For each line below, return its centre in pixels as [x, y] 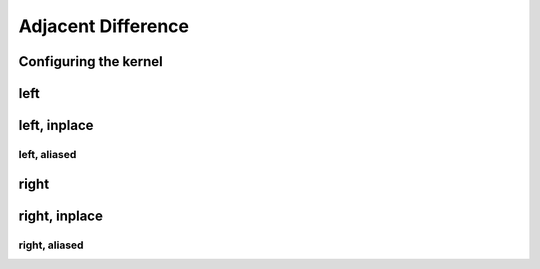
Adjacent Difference [104, 26]
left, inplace [56, 125]
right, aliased [51, 245]
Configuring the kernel [91, 61]
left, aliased [47, 154]
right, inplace [61, 215]
